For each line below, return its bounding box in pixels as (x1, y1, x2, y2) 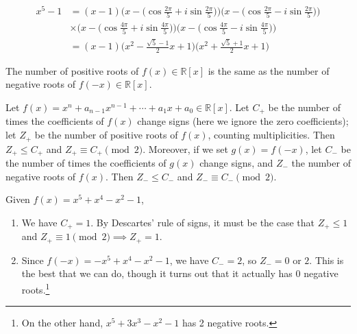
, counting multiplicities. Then (208, 128, 335, 142)
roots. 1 (21, 280, 50, 296)
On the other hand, (21, 315, 103, 330)
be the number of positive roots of (34, 128, 178, 142)
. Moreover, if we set (143, 141, 228, 156)
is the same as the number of (208, 63, 330, 77)
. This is (309, 252, 344, 267)
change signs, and (199, 155, 273, 169)
